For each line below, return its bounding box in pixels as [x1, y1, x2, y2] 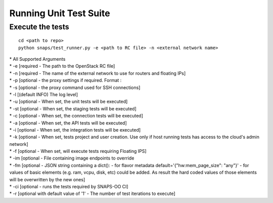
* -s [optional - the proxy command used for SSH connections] [9, 84, 141, 91]
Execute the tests [9, 22, 69, 31]
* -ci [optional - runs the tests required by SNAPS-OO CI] [9, 184, 128, 190]
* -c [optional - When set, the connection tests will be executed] [9, 113, 144, 119]
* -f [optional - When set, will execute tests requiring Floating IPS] [9, 148, 147, 154]
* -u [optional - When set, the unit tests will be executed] [9, 99, 128, 105]
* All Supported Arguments [9, 56, 66, 62]
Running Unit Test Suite [9, 8, 111, 19]
